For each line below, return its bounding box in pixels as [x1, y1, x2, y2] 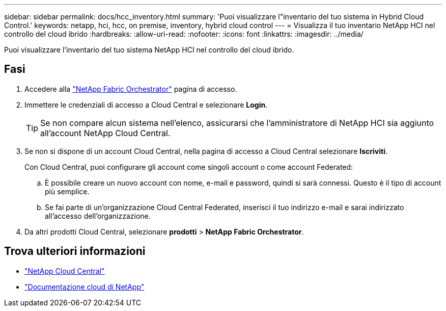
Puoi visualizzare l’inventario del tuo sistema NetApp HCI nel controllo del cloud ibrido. [4, 45, 294, 54]
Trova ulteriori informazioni [4, 245, 146, 258]
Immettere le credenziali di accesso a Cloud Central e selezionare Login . [24, 100, 268, 109]
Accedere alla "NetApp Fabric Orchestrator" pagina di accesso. [24, 84, 237, 93]
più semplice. [45, 187, 90, 196]
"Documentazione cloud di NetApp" [24, 282, 145, 291]
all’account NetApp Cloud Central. [40, 127, 171, 138]
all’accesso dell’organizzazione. [45, 211, 151, 220]
